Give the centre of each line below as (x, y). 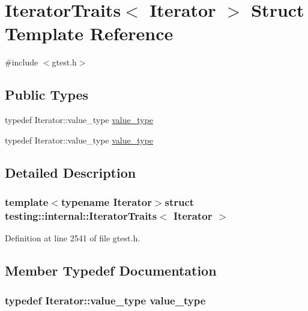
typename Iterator (106, 202)
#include (22, 62)
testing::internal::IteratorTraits (81, 215)
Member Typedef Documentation (111, 270)
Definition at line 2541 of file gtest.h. (73, 238)
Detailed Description (71, 172)
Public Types (47, 95)
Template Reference (89, 33)
